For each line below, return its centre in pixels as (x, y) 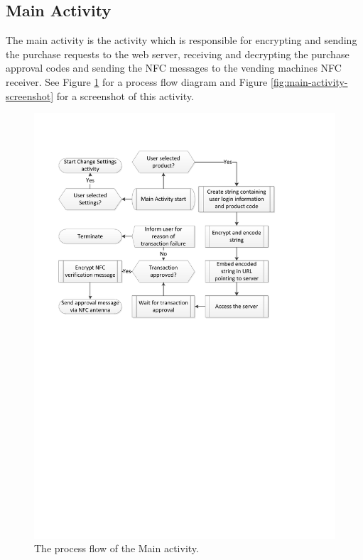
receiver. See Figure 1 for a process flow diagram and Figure (137, 81)
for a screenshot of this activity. (125, 95)
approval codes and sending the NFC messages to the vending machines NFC (174, 68)
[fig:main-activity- (309, 81)
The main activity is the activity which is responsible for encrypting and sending (181, 40)
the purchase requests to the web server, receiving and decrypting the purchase (178, 54)
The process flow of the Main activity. (117, 548)
